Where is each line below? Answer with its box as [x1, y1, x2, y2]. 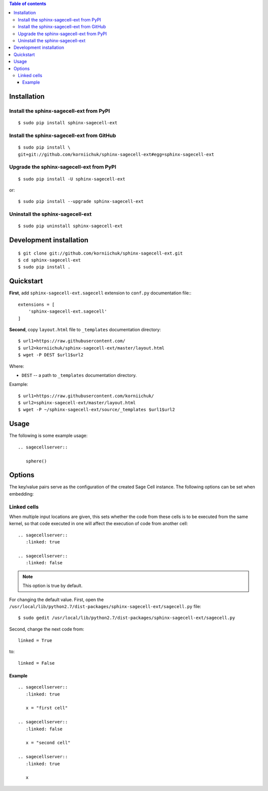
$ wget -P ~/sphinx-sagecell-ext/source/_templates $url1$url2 [18, 407, 175, 413]
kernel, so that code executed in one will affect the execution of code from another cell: [9, 521, 188, 527]
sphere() [25, 458, 47, 464]
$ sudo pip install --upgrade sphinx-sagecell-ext [18, 199, 144, 204]
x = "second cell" [25, 740, 70, 746]
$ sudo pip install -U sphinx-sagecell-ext [18, 176, 126, 181]
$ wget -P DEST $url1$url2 [18, 352, 84, 358]
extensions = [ [18, 301, 55, 307]
